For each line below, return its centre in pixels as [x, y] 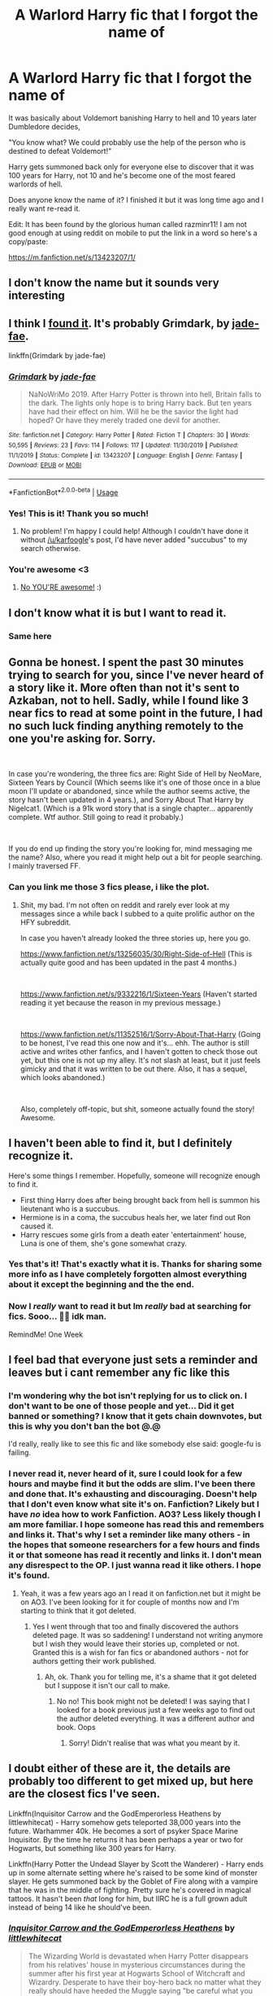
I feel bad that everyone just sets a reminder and [133, 1360]
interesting [37, 296]
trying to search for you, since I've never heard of [136, 675]
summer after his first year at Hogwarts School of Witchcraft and [136, 1973]
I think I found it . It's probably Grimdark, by [119, 323]
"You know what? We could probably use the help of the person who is [127, 142]
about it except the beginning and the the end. [102, 1285]
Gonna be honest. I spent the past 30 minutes [126, 662]
